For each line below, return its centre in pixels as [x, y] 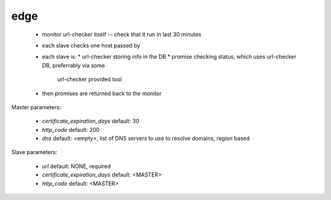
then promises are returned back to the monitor [102, 93]
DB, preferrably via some [74, 65]
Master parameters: [36, 107]
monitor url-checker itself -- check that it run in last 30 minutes [122, 34]
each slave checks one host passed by [91, 45]
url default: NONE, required [76, 166]
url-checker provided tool [89, 79]
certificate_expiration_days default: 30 [91, 121]
